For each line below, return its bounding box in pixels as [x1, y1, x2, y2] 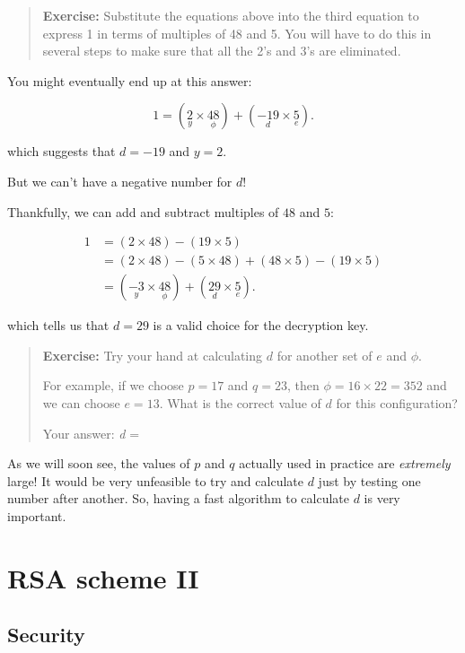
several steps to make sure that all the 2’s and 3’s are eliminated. [42, 41, 401, 60]
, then [286, 376, 320, 395]
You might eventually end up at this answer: [7, 71, 252, 90]
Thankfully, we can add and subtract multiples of [7, 202, 279, 221]
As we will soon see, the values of [7, 454, 190, 473]
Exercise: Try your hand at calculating [42, 345, 263, 364]
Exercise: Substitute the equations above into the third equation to [42, 6, 419, 24]
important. [7, 507, 66, 525]
